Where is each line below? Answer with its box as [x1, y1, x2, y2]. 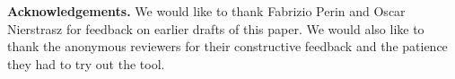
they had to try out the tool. [7, 54, 165, 73]
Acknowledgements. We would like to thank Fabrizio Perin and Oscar [7, 2, 406, 20]
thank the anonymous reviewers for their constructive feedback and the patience [7, 37, 448, 56]
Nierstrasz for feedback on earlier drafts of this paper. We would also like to [7, 19, 424, 38]
